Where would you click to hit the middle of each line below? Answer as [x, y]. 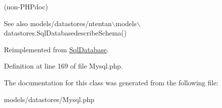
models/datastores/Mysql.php [49, 99]
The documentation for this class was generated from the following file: [111, 82]
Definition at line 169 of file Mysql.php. [64, 66]
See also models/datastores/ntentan [58, 23]
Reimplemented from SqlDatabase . [56, 49]
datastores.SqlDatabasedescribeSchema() [65, 33]
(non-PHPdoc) [26, 6]
